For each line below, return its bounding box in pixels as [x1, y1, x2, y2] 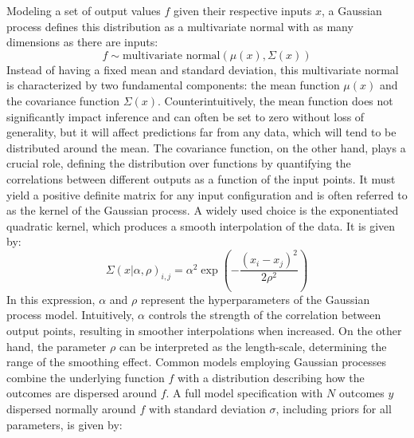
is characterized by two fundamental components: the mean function [6, 77, 340, 93]
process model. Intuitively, [6, 306, 135, 323]
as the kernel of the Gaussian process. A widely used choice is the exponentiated [6, 202, 399, 219]
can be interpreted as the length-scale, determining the [119, 337, 387, 354]
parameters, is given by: [6, 416, 123, 432]
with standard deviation [149, 401, 266, 416]
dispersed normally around [6, 401, 136, 416]
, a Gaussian [322, 2, 382, 18]
